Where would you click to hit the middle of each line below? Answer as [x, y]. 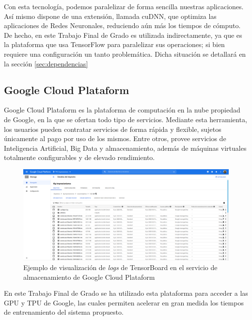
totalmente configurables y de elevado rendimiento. [79, 157]
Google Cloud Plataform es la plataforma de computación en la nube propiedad [122, 110]
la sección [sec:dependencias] [46, 63]
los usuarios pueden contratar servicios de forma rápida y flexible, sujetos [113, 129]
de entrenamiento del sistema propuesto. [64, 312]
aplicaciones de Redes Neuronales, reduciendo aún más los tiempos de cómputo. [122, 25]
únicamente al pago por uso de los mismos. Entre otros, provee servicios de [115, 138]
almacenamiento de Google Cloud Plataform [89, 277]
